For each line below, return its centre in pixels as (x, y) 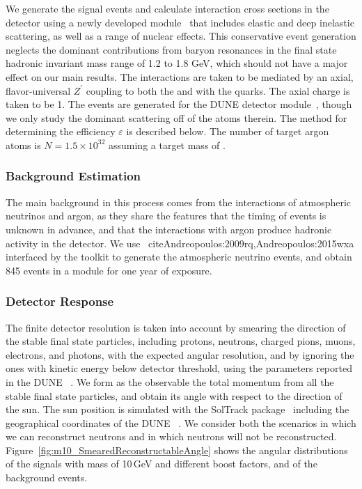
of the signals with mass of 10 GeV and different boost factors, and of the (162, 464)
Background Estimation (73, 176)
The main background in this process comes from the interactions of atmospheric (179, 202)
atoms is (23, 145)
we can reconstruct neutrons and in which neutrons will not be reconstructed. (171, 436)
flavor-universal (38, 90)
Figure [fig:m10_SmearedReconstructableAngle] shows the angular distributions (177, 450)
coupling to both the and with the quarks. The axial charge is (218, 90)
